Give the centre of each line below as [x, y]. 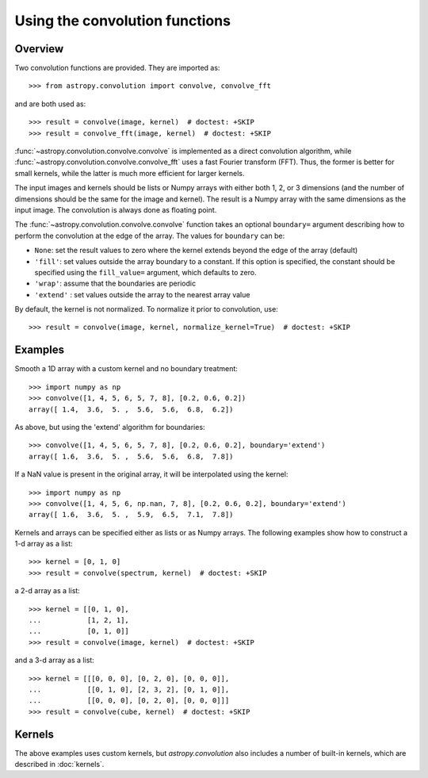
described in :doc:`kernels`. [59, 765]
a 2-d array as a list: [48, 591]
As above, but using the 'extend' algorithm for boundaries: [110, 427]
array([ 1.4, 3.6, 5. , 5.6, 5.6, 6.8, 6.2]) [131, 409]
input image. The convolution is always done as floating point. [116, 209]
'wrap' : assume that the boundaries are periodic [115, 284]
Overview [39, 49]
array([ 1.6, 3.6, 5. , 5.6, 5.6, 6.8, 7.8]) [131, 456]
